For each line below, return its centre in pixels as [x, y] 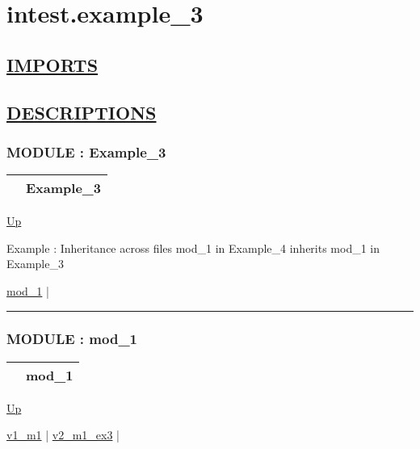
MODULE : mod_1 [72, 339]
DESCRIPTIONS [82, 112]
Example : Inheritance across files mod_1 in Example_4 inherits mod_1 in [193, 248]
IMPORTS [52, 64]
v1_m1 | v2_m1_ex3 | [63, 435]
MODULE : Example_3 [86, 151]
